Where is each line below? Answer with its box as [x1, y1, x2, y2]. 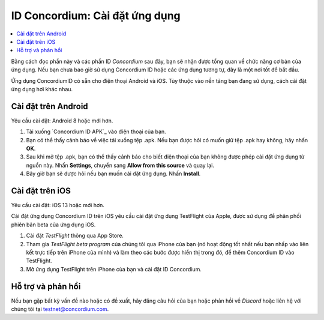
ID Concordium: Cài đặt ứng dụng [11, 9, 181, 22]
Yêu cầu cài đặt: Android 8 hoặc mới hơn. [11, 117, 113, 124]
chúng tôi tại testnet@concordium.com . [11, 306, 109, 313]
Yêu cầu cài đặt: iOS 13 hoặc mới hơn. [11, 202, 105, 209]
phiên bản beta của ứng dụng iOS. [11, 221, 96, 228]
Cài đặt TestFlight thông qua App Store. [26, 232, 124, 240]
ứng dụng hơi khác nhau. [11, 85, 73, 92]
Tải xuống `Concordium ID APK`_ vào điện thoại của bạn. [26, 128, 166, 135]
